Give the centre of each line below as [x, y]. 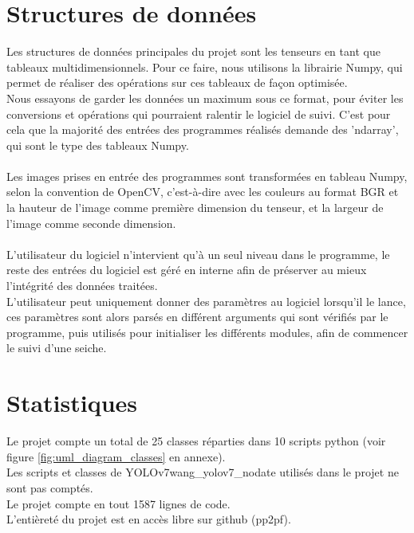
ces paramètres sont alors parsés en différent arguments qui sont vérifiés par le [197, 317]
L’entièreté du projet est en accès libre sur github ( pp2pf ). [149, 519]
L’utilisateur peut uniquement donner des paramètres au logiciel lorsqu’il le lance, [206, 301]
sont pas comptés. [50, 487]
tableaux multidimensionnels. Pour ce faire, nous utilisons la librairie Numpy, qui [205, 67]
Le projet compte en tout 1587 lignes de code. [118, 503]
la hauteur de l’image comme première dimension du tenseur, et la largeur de [195, 208]
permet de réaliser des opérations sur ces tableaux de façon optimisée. [177, 82]
